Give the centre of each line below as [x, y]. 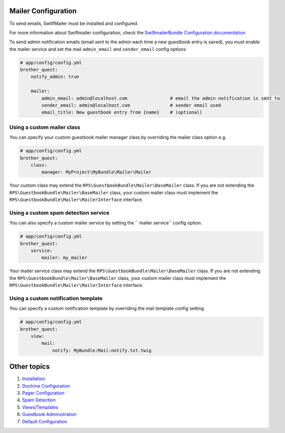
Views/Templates [40, 407]
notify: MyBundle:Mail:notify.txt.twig [102, 350]
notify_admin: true [55, 77]
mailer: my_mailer [64, 258]
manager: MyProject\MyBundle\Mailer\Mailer [97, 172]
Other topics [30, 367]
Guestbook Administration [50, 414]
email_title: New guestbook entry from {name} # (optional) [122, 112]
